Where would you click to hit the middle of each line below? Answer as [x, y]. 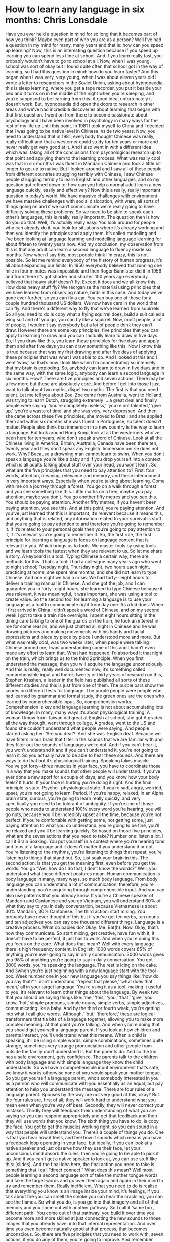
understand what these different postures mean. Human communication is [83, 874]
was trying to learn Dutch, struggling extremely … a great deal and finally [81, 400]
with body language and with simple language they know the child [74, 1062]
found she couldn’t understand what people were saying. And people [77, 728]
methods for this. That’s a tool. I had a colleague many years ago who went [83, 561]
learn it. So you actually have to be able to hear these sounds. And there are [84, 755]
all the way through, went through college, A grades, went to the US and [80, 723]
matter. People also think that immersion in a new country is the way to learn [85, 427]
